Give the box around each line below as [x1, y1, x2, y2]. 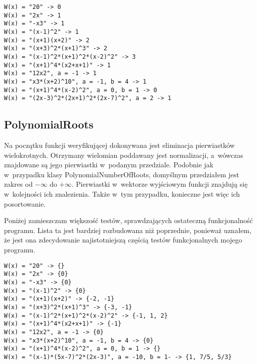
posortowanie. [4, 198, 46, 209]
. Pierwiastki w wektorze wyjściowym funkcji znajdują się [72, 179, 248, 189]
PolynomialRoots [4, 117, 93, 132]
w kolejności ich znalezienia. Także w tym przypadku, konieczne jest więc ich [4, 189, 240, 199]
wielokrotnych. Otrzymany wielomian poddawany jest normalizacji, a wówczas [4, 149, 243, 160]
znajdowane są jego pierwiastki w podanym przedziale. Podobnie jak [4, 159, 214, 170]
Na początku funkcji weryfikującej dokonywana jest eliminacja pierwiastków [4, 140, 235, 150]
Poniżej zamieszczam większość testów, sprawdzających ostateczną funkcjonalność [4, 215, 253, 226]
